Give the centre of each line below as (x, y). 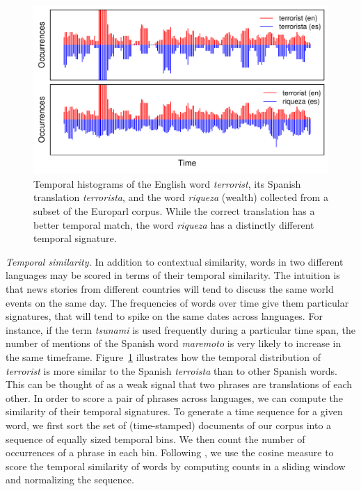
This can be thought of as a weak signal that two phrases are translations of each (179, 384)
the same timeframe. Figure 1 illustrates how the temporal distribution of (163, 356)
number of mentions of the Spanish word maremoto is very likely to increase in (174, 343)
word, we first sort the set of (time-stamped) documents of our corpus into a (169, 425)
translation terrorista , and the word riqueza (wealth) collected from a (181, 197)
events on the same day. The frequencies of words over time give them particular (177, 302)
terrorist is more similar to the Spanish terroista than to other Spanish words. (171, 370)
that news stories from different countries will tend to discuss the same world (170, 288)
